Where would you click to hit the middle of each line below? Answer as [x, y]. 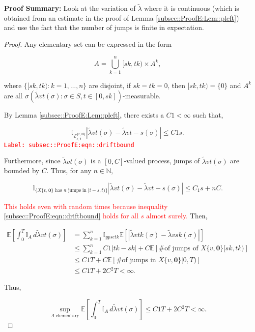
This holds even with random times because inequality [86, 206]
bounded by [22, 170]
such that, [208, 115]
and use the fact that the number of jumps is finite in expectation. [104, 27]
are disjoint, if [110, 85]
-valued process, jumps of [162, 161]
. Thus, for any [69, 170]
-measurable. [142, 96]
